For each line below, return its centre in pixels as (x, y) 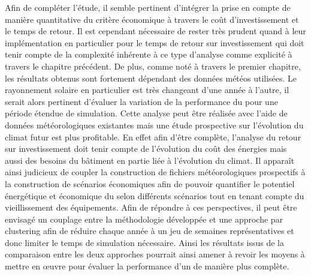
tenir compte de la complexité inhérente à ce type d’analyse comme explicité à (149, 54)
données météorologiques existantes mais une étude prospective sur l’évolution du (154, 124)
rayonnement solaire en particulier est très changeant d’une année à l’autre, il (147, 90)
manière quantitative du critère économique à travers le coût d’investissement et (152, 19)
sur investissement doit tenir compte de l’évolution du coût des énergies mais (146, 148)
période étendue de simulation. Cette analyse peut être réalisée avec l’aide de (146, 113)
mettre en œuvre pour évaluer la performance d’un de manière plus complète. (147, 266)
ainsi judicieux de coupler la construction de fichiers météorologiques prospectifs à (155, 172)
